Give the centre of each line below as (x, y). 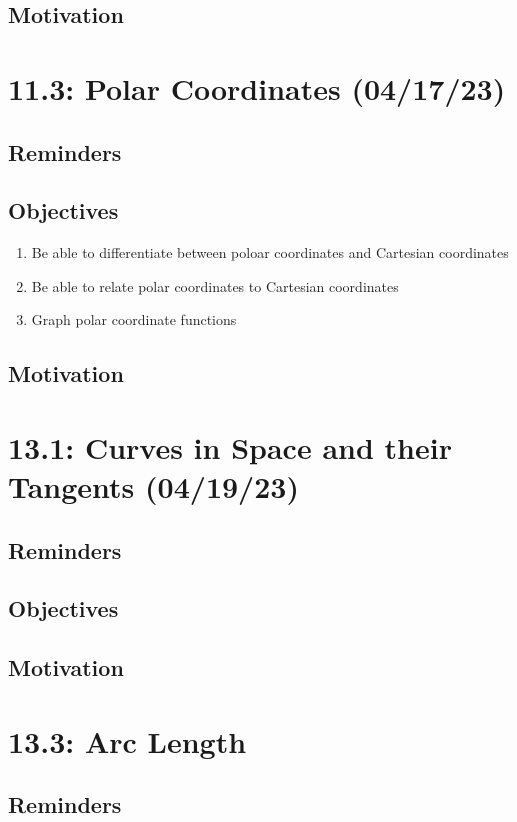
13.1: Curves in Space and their (230, 446)
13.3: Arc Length (127, 740)
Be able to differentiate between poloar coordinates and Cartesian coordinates (270, 252)
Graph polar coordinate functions (134, 319)
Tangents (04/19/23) (153, 486)
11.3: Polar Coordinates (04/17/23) (257, 87)
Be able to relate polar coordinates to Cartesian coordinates (215, 285)
